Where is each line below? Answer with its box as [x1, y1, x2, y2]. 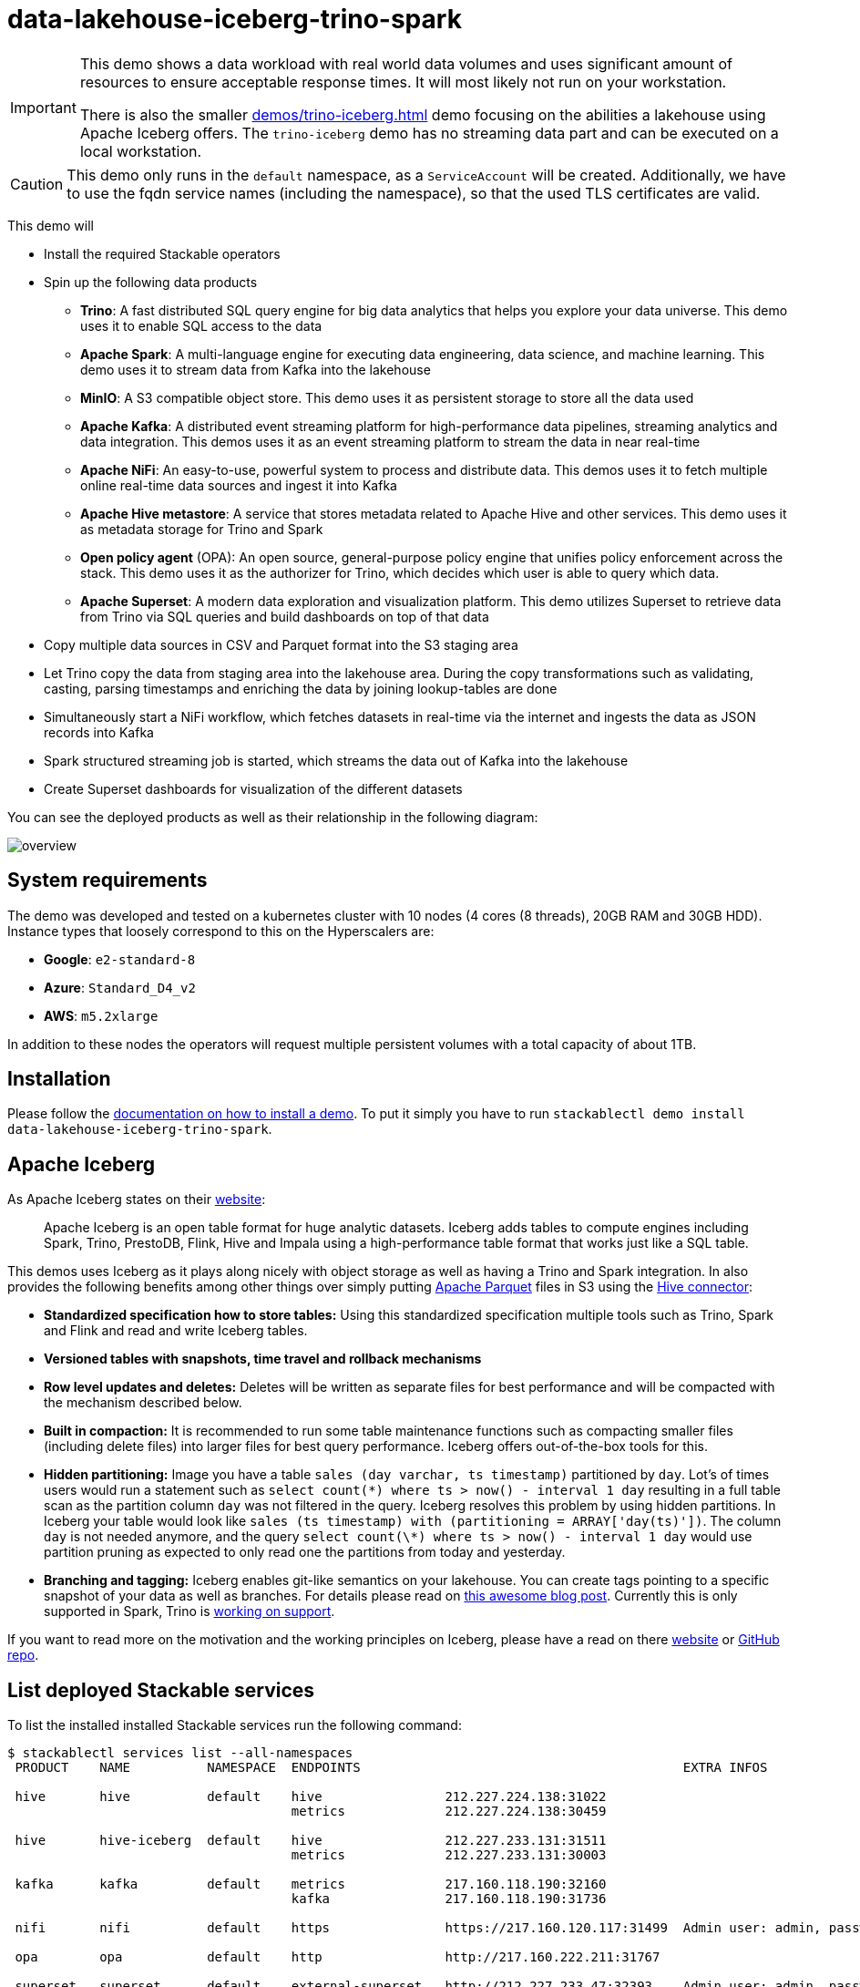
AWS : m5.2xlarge [44, 1007, 159, 1024]
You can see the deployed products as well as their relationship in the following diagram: [7, 808, 538, 825]
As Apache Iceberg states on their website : [7, 1191, 266, 1208]
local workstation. [79, 141, 202, 160]
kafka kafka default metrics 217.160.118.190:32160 [15, 1877, 607, 1892]
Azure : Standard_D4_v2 [44, 979, 196, 995]
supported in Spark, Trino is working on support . [44, 1603, 335, 1620]
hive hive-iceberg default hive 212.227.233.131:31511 [15, 1833, 607, 1848]
